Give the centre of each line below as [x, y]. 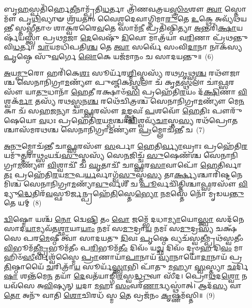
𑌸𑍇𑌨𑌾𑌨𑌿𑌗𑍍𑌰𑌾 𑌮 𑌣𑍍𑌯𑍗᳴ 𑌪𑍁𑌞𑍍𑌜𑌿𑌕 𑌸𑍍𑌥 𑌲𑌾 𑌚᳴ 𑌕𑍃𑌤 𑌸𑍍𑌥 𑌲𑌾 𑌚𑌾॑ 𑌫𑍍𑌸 [123, 82]
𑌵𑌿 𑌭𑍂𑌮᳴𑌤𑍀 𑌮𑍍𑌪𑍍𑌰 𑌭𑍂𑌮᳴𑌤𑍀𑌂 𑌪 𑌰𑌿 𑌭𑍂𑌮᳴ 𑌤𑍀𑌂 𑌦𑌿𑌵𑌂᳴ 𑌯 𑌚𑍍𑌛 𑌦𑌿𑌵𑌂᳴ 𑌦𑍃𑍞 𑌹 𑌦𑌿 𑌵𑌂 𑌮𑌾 [124, 247]
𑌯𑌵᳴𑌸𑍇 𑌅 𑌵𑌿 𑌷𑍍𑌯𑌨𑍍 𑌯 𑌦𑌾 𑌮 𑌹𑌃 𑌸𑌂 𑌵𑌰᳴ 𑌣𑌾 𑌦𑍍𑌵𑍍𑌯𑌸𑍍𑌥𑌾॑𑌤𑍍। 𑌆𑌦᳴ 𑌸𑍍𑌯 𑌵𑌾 [123, 285]
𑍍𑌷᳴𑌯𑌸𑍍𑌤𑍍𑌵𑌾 [22, 37]
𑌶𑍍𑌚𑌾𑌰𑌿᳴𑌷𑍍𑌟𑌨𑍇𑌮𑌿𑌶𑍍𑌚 [220, 174]
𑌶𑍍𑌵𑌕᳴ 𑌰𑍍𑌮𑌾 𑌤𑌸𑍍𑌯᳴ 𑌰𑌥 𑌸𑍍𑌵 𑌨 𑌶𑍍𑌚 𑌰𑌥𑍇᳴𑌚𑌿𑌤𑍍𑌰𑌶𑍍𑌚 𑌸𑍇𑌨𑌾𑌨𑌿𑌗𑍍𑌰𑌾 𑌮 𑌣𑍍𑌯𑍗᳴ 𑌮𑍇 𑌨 [124, 101]
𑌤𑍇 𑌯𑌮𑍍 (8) [23, 203]
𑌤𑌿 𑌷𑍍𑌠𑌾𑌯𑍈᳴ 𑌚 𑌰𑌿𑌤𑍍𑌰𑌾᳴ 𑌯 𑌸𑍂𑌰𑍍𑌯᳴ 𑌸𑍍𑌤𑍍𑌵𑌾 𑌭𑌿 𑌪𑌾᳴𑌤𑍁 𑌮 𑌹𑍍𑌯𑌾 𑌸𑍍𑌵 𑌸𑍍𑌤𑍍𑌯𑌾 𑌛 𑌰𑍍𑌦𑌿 [126, 266]
